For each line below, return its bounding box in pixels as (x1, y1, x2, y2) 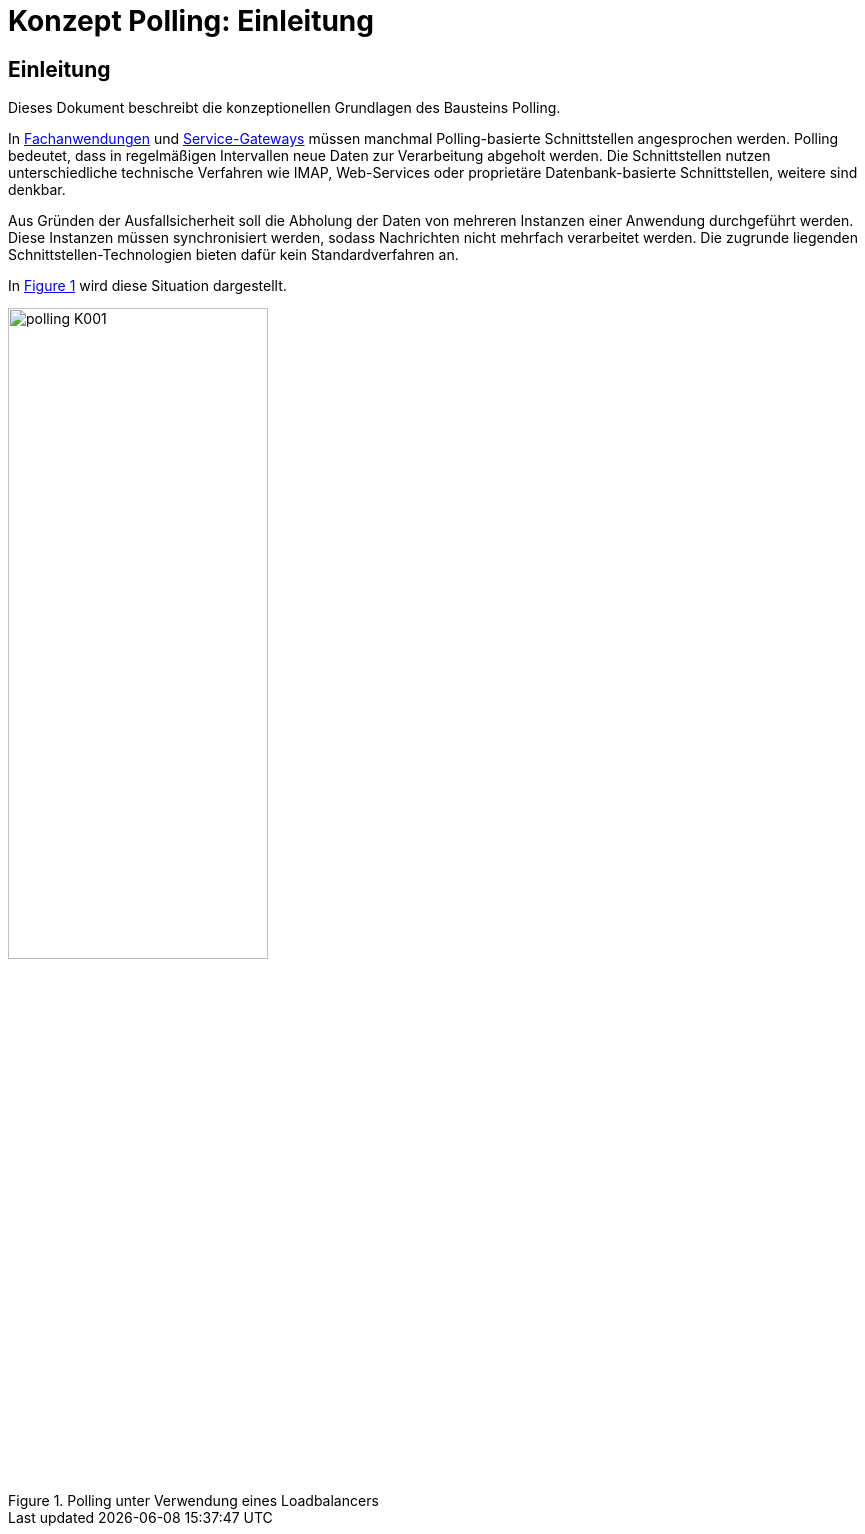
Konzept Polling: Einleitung (8, 4, 374, 38)
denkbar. (8, 181, 66, 199)
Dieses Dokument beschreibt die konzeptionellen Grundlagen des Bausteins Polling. (8, 99, 561, 117)
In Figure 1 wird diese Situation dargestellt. (8, 277, 287, 295)
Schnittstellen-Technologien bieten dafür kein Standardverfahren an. (8, 246, 459, 264)
